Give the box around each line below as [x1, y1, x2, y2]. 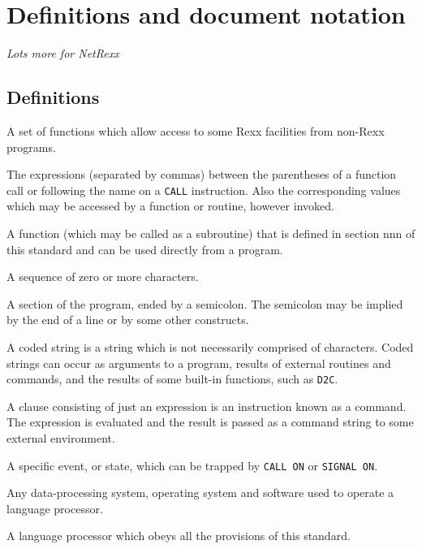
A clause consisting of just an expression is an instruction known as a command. [6, 397, 407, 414]
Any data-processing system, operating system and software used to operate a [6, 484, 394, 501]
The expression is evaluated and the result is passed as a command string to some [6, 413, 414, 430]
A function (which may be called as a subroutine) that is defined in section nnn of [6, 224, 416, 241]
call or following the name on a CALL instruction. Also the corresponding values [6, 181, 401, 198]
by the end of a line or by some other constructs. [6, 311, 249, 328]
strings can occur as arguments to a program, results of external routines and [6, 354, 391, 371]
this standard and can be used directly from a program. [6, 240, 283, 257]
